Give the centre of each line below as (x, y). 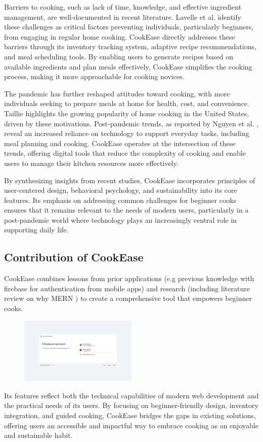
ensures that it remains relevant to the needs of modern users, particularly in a (126, 210)
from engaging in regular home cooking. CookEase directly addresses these (120, 36)
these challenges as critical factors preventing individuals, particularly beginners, (129, 27)
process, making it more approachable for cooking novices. (94, 76)
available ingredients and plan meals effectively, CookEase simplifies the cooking (128, 66)
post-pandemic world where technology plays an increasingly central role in (121, 219)
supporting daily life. (36, 230)
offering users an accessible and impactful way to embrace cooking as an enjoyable (131, 425)
